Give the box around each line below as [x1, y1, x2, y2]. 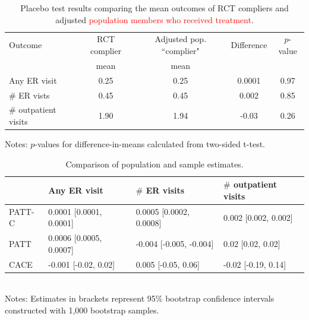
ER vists [18, 88, 50, 101]
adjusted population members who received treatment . [55, 13, 254, 26]
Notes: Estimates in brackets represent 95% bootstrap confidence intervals [5, 292, 275, 305]
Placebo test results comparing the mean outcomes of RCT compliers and [20, 2, 289, 14]
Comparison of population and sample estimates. [65, 157, 244, 170]
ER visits [146, 184, 185, 197]
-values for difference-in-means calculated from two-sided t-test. [34, 138, 265, 150]
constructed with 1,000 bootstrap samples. [5, 303, 159, 316]
